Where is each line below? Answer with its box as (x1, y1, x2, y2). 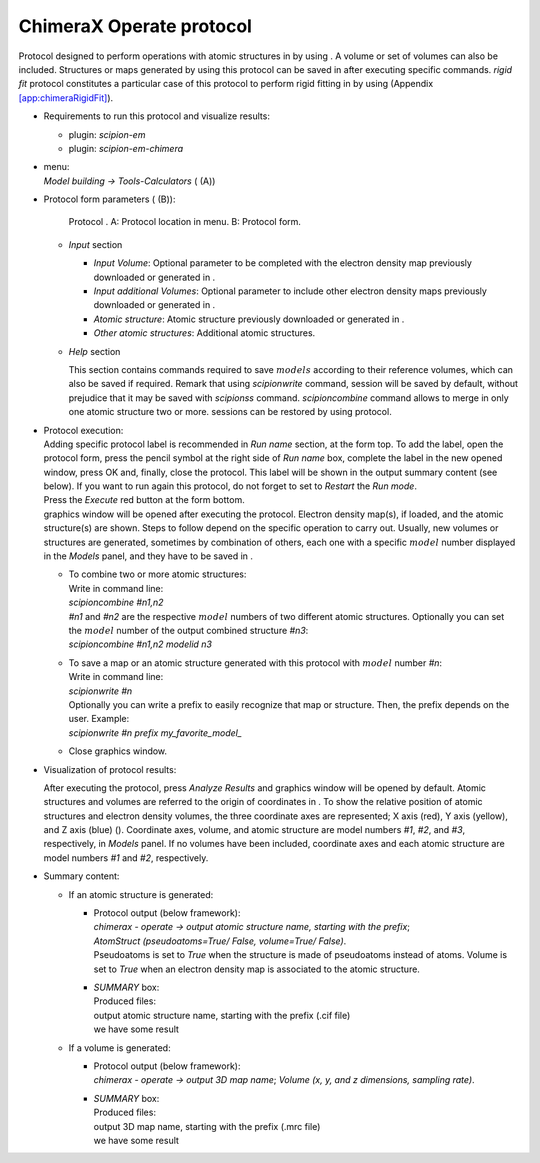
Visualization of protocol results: (43, 763, 177, 775)
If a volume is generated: (68, 1041, 171, 1054)
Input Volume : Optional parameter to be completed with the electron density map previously (93, 257, 472, 269)
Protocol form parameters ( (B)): (43, 193, 176, 205)
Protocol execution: (43, 424, 124, 436)
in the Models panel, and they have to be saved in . (43, 550, 254, 562)
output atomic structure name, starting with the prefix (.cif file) (93, 1009, 351, 1021)
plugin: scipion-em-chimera (68, 142, 184, 154)
